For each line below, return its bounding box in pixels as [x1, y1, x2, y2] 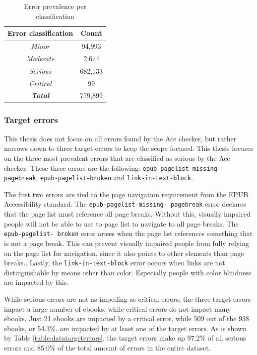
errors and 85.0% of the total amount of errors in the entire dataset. [4, 342, 211, 353]
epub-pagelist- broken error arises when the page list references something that [4, 228, 253, 238]
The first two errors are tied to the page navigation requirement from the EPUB [4, 189, 249, 199]
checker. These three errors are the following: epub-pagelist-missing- [4, 162, 221, 173]
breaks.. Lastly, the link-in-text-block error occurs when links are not [4, 257, 225, 268]
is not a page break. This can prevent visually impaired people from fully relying [4, 237, 249, 248]
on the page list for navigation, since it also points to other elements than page [4, 247, 244, 258]
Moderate [26, 53, 55, 63]
